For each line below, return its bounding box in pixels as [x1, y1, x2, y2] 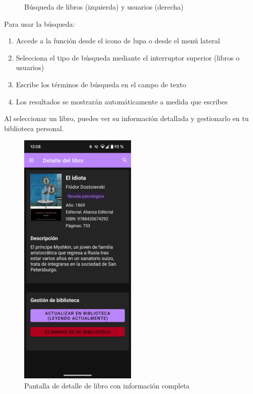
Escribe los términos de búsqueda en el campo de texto [16, 79, 186, 89]
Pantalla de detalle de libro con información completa [24, 380, 190, 390]
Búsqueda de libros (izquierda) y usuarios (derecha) [24, 2, 184, 12]
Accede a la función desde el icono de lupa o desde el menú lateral [16, 35, 220, 46]
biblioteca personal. [4, 123, 64, 133]
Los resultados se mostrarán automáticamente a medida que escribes [16, 96, 228, 106]
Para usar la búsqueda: [4, 18, 75, 29]
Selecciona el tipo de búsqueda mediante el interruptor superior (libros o [16, 52, 240, 63]
